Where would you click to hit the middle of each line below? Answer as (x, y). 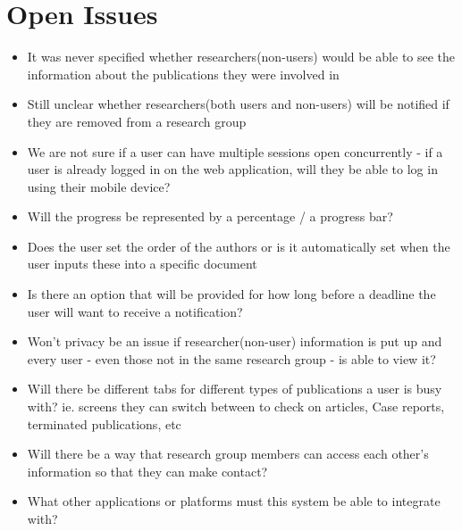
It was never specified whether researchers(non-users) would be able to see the (241, 57)
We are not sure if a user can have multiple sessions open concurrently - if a (235, 151)
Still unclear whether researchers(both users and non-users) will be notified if (238, 104)
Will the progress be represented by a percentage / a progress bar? (210, 216)
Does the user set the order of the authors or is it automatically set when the (239, 246)
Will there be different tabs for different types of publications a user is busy (235, 389)
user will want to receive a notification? (135, 311)
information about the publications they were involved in (183, 74)
